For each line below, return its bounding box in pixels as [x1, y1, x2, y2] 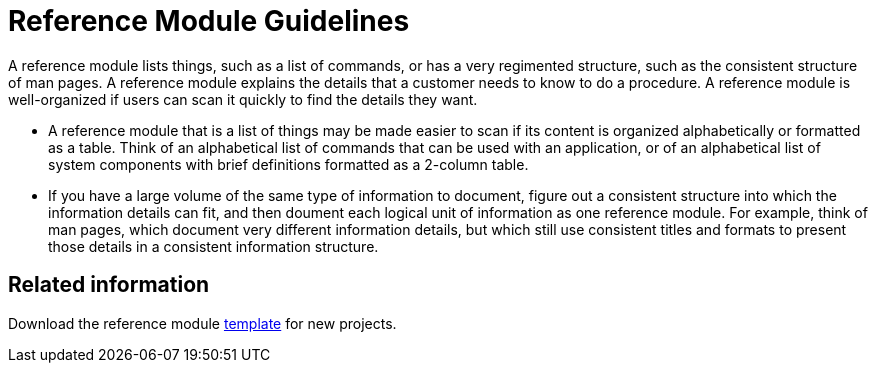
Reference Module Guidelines [8, 4, 410, 38]
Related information [8, 272, 210, 298]
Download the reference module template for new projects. [8, 314, 397, 332]
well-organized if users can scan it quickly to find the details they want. [8, 90, 478, 108]
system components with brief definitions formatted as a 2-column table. [48, 155, 529, 173]
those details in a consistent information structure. [48, 237, 379, 255]
